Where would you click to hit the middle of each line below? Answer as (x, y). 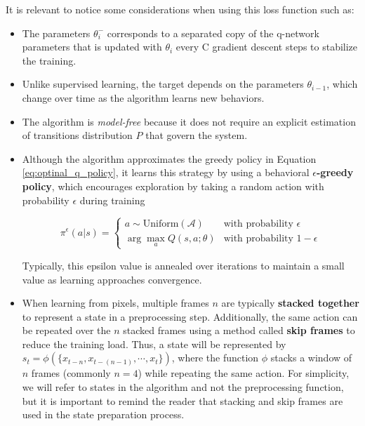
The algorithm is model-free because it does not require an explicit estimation (189, 121)
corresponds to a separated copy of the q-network (213, 33)
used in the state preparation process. (103, 414)
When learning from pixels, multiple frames (115, 303)
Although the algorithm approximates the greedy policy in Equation (169, 158)
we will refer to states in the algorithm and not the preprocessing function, (183, 387)
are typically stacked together (290, 303)
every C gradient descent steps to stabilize (267, 47)
